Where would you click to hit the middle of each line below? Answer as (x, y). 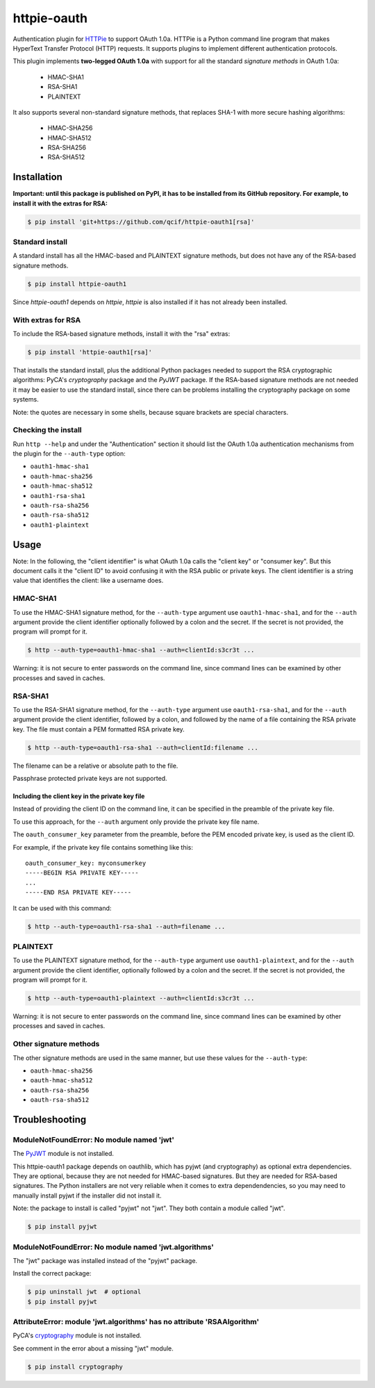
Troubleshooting (50, 1120)
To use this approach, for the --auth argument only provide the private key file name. (136, 821)
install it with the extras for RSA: (60, 203)
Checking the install (48, 430)
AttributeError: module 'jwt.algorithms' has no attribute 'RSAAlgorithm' (136, 1322)
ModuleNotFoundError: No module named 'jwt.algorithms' (114, 1247)
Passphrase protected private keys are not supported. (90, 779)
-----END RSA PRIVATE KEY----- (78, 892)
